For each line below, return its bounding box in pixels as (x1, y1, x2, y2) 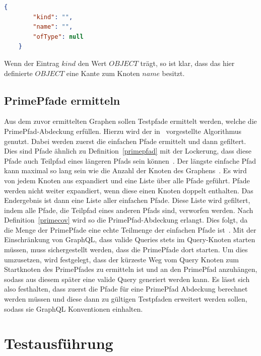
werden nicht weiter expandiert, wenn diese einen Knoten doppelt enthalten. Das (4, 185, 253, 195)
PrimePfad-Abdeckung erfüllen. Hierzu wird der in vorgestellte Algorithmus (4, 125, 242, 136)
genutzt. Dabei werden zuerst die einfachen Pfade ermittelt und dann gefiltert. (4, 135, 246, 146)
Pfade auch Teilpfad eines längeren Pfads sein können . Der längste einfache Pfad (4, 155, 256, 166)
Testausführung (4, 333, 113, 353)
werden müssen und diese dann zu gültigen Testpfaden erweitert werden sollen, (4, 294, 247, 304)
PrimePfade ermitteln (4, 92, 120, 108)
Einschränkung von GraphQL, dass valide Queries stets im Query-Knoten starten (4, 234, 255, 245)
